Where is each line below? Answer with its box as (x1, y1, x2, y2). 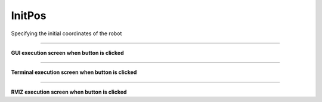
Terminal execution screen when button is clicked (11, 69, 137, 76)
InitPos (11, 9, 47, 22)
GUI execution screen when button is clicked (11, 49, 124, 56)
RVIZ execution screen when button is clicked (11, 88, 127, 95)
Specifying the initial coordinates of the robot (11, 30, 122, 37)
